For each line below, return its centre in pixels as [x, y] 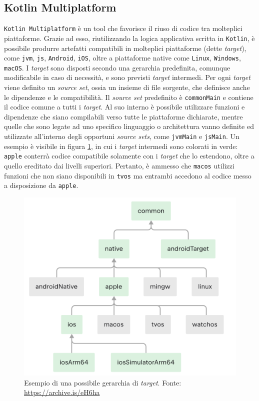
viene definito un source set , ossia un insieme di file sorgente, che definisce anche [127, 87]
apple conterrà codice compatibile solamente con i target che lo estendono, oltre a [129, 156]
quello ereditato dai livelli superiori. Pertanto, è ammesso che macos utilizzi [119, 165]
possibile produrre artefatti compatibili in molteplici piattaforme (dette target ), [125, 48]
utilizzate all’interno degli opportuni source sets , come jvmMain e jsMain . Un [122, 136]
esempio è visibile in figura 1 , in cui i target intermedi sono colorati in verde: [121, 146]
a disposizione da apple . [41, 185]
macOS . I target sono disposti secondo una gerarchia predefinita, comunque [117, 67]
